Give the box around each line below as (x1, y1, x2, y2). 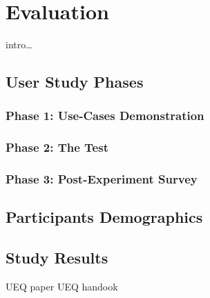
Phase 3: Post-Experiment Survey (6, 170, 198, 188)
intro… (6, 37, 32, 52)
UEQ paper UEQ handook (6, 279, 118, 294)
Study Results (6, 247, 108, 268)
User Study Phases (6, 71, 144, 92)
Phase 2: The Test (6, 139, 108, 156)
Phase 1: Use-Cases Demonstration (6, 107, 204, 124)
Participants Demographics (6, 206, 203, 228)
